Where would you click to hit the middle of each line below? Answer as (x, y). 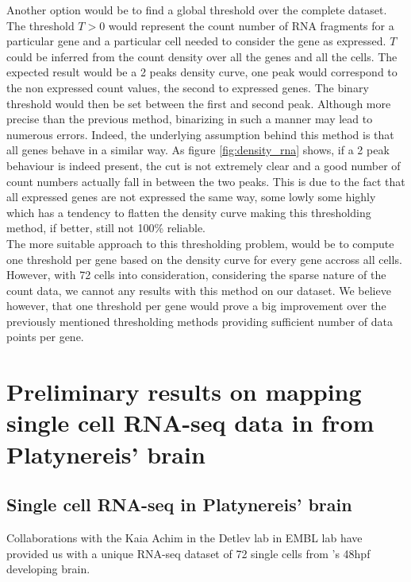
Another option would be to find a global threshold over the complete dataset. (197, 10)
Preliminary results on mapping (184, 392)
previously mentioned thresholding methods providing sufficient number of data (200, 321)
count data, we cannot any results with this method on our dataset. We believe (199, 290)
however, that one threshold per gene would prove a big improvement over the (196, 306)
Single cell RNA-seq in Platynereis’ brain (179, 504)
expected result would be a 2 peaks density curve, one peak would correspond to (202, 72)
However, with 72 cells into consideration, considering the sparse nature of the (196, 275)
